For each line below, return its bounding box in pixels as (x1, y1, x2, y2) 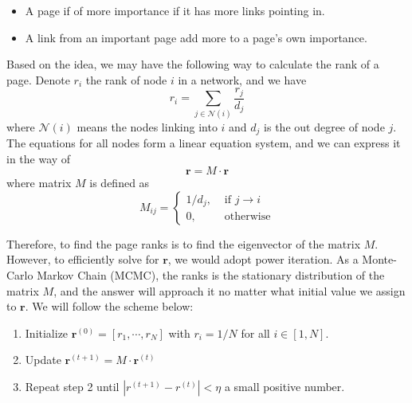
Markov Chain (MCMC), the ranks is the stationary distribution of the (37, 267, 385, 284)
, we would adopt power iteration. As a (167, 251, 359, 268)
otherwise (224, 211, 271, 223)
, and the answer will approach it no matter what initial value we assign (53, 282, 406, 299)
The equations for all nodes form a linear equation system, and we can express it (6, 135, 401, 151)
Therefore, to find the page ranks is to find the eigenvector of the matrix (6, 235, 361, 252)
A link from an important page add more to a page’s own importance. (25, 29, 367, 45)
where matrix (6, 174, 72, 191)
